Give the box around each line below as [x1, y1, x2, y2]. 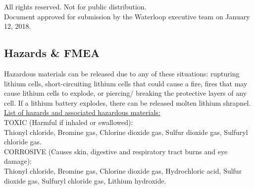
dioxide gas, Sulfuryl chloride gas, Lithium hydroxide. [4, 175, 166, 186]
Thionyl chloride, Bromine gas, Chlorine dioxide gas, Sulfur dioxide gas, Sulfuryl [4, 126, 248, 137]
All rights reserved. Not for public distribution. [4, 1, 147, 11]
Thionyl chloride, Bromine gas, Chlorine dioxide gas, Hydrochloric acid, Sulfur [4, 165, 242, 176]
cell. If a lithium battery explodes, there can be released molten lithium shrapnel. [4, 97, 251, 108]
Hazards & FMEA [4, 45, 100, 61]
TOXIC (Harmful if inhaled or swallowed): [4, 117, 133, 127]
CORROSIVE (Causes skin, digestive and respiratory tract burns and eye [4, 146, 228, 156]
